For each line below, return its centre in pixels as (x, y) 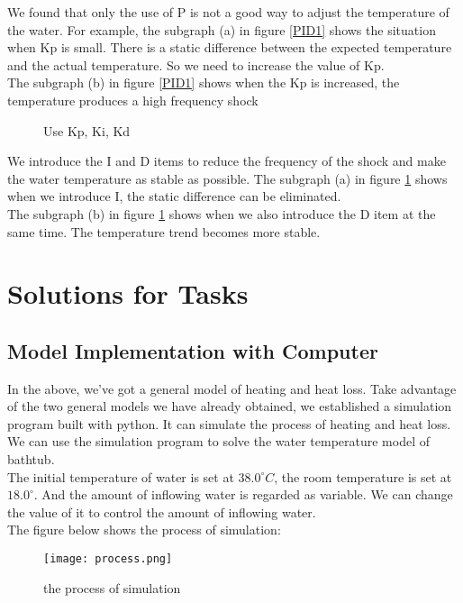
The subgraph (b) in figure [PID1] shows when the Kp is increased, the (204, 82)
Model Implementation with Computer (193, 350)
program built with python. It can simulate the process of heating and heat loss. (229, 423)
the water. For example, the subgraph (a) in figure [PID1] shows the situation (222, 29)
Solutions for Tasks (128, 293)
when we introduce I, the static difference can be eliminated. (174, 196)
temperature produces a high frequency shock (133, 100)
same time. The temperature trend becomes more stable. (164, 231)
